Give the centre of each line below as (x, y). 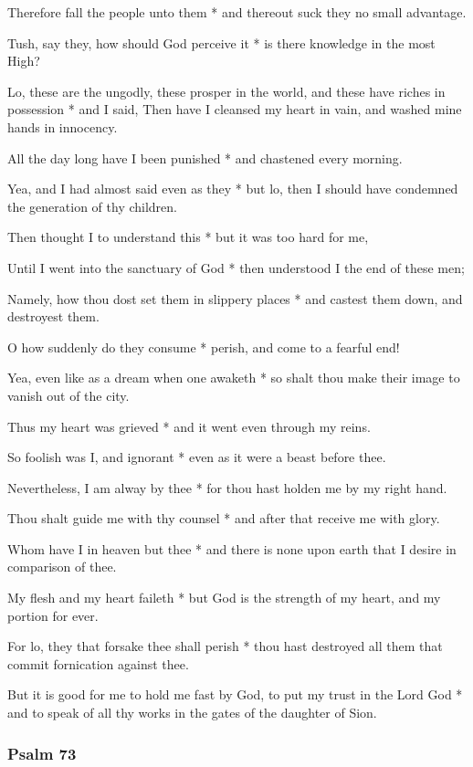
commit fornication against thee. (98, 663)
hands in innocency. (63, 126)
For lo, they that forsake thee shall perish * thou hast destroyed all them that (225, 646)
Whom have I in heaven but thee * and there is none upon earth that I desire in (232, 548)
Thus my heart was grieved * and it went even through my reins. (189, 426)
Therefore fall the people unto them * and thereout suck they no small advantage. (237, 12)
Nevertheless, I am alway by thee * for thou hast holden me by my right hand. (227, 487)
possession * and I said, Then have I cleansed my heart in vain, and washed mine (235, 109)
